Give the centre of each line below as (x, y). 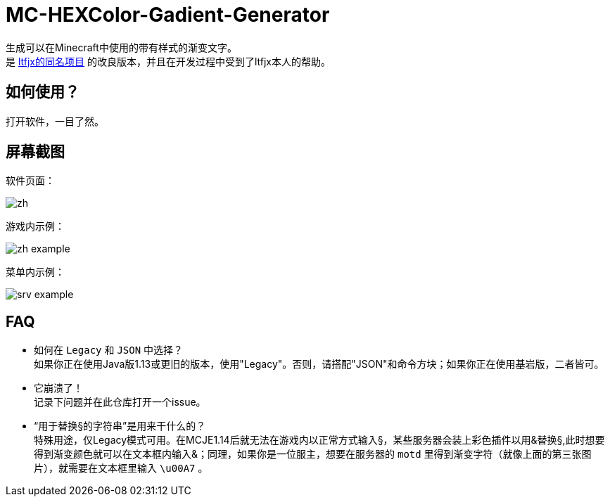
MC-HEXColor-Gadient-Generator (168, 15)
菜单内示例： (35, 272)
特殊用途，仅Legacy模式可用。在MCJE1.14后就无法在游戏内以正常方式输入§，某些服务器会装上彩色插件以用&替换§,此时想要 (319, 440)
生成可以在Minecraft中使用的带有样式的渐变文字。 (121, 47)
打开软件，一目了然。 (55, 121)
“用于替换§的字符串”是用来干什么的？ (120, 426)
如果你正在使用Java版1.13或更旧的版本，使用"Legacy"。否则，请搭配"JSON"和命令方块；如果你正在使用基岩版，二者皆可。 (319, 364)
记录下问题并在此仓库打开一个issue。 (120, 402)
